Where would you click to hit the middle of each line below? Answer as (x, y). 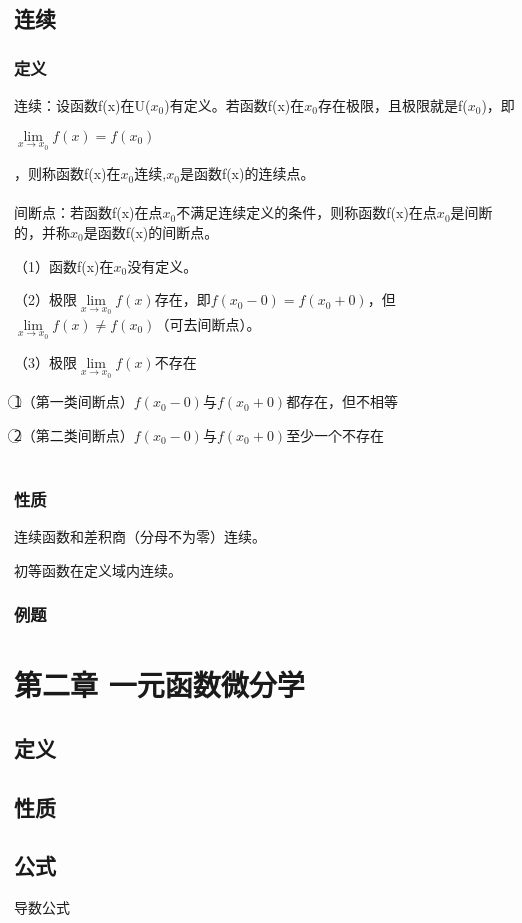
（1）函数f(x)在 (64, 265)
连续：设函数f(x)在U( (82, 105)
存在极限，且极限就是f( (392, 105)
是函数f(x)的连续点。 (247, 173)
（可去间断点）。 (208, 323)
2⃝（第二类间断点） (74, 434)
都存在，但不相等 (342, 401)
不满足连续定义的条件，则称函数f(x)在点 (306, 212)
